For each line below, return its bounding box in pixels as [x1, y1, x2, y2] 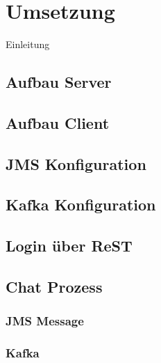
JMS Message [6, 312, 84, 330]
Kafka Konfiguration [6, 194, 156, 215]
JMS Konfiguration [6, 153, 146, 174]
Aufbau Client [6, 111, 110, 133]
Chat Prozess [6, 276, 103, 298]
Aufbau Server [6, 71, 112, 93]
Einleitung [6, 37, 50, 52]
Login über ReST [6, 235, 133, 256]
